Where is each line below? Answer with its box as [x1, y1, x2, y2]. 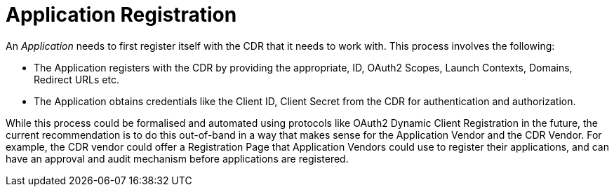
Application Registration [6, 3, 237, 27]
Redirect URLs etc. [34, 73, 119, 85]
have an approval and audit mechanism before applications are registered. [6, 152, 349, 165]
